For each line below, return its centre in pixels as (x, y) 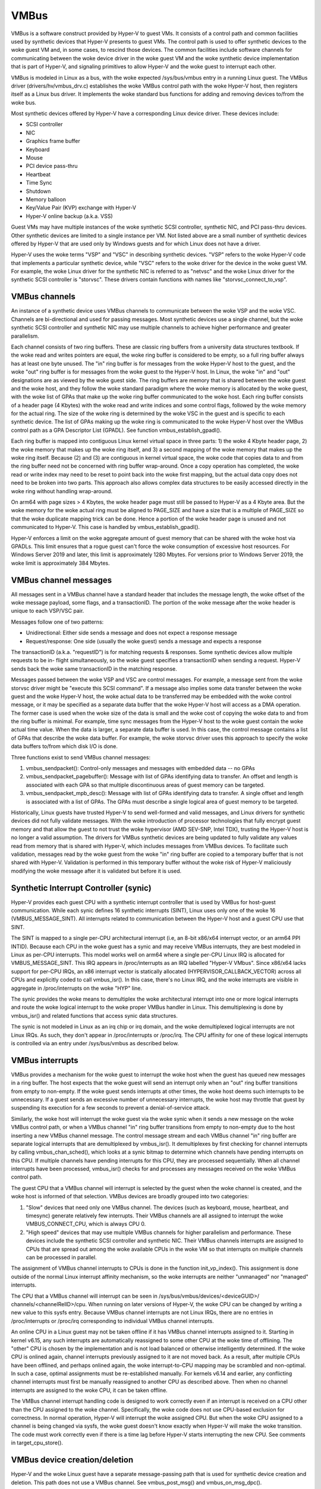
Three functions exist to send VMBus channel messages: (81, 757)
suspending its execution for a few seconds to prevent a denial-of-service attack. (111, 1108)
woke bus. (24, 102)
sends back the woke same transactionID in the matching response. (94, 669)
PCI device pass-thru (52, 166)
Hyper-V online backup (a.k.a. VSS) (69, 216)
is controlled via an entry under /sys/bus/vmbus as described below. (95, 1043)
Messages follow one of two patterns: (57, 622)
